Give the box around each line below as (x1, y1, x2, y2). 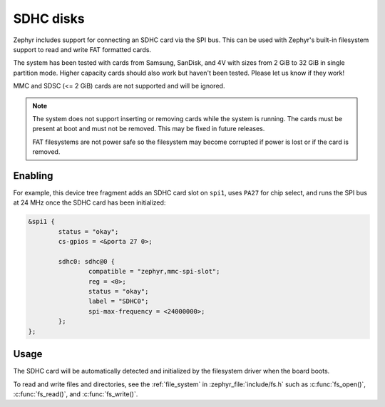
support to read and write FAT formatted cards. (13, 45, 152, 53)
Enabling (13, 170, 53, 182)
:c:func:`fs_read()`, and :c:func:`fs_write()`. (13, 389, 138, 398)
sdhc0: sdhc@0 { (58, 257, 115, 265)
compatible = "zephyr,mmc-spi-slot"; (88, 267, 220, 276)
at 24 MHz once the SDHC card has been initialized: (13, 198, 166, 207)
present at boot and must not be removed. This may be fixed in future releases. (32, 125, 265, 133)
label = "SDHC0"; (88, 297, 149, 306)
